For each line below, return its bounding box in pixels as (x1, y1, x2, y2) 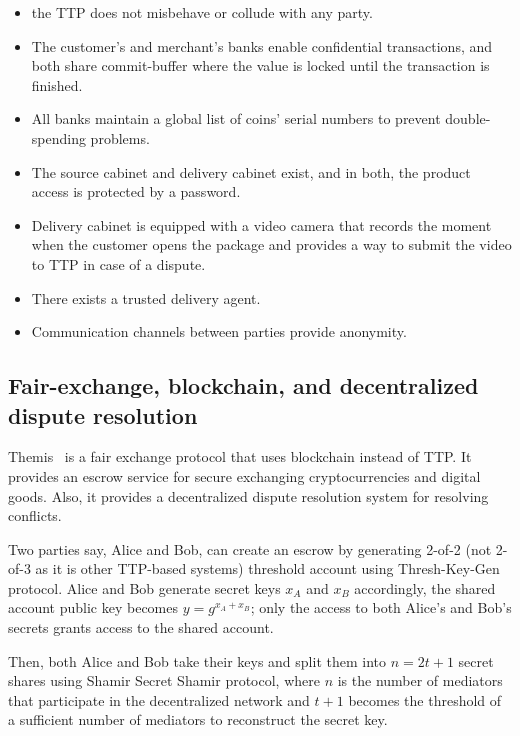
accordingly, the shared (354, 577, 496, 598)
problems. (90, 127, 150, 148)
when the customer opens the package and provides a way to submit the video (31, 234, 512, 255)
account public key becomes (8, 597, 179, 618)
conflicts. (8, 505, 62, 526)
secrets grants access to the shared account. (8, 617, 274, 638)
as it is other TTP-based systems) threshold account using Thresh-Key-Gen (35, 558, 500, 579)
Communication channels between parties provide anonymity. (31, 321, 407, 342)
